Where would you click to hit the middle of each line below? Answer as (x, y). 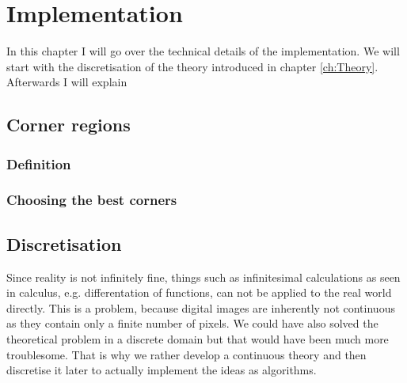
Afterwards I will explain (67, 82)
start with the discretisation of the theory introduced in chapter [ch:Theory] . (192, 66)
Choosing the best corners (92, 200)
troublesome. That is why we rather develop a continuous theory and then (186, 354)
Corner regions (68, 125)
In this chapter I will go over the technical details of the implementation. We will (203, 51)
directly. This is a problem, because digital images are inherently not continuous (201, 307)
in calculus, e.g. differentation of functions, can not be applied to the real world (199, 292)
